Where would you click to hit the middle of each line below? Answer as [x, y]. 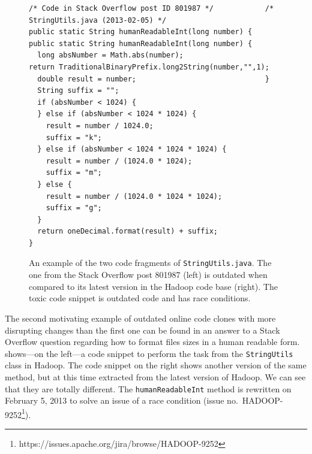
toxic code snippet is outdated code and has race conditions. [140, 298]
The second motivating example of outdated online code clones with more [140, 318]
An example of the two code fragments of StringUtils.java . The [150, 263]
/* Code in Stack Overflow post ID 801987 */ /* [151, 8]
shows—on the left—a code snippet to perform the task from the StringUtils [149, 353]
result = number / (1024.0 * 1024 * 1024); [134, 196]
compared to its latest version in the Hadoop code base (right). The [153, 286]
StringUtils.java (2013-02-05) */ [98, 20]
